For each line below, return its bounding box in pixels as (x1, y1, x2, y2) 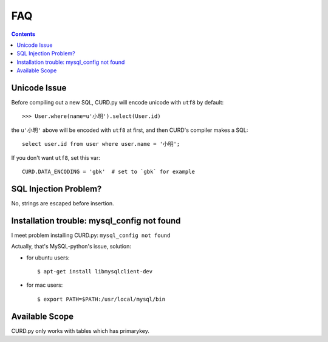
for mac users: (26, 281, 63, 289)
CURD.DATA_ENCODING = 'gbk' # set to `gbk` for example (22, 168, 196, 175)
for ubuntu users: (26, 254, 70, 261)
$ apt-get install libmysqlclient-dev (37, 268, 153, 275)
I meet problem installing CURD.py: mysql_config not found (11, 231, 171, 239)
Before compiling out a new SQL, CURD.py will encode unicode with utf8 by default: (11, 99, 224, 106)
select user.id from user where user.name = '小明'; (22, 140, 180, 148)
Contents (11, 30, 36, 38)
